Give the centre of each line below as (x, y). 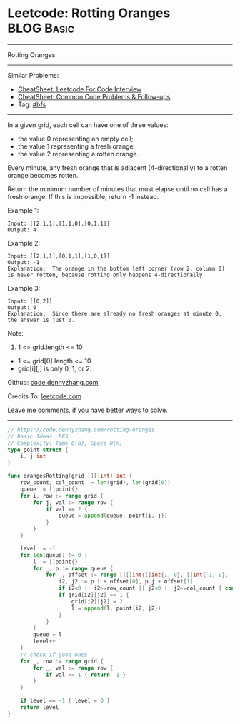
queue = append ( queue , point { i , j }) (113, 516)
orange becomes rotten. (43, 175)
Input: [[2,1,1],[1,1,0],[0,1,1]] (59, 223)
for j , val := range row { (73, 502)
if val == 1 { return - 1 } (86, 675)
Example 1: (23, 210)
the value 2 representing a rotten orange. (78, 154)
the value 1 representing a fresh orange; (76, 146)
